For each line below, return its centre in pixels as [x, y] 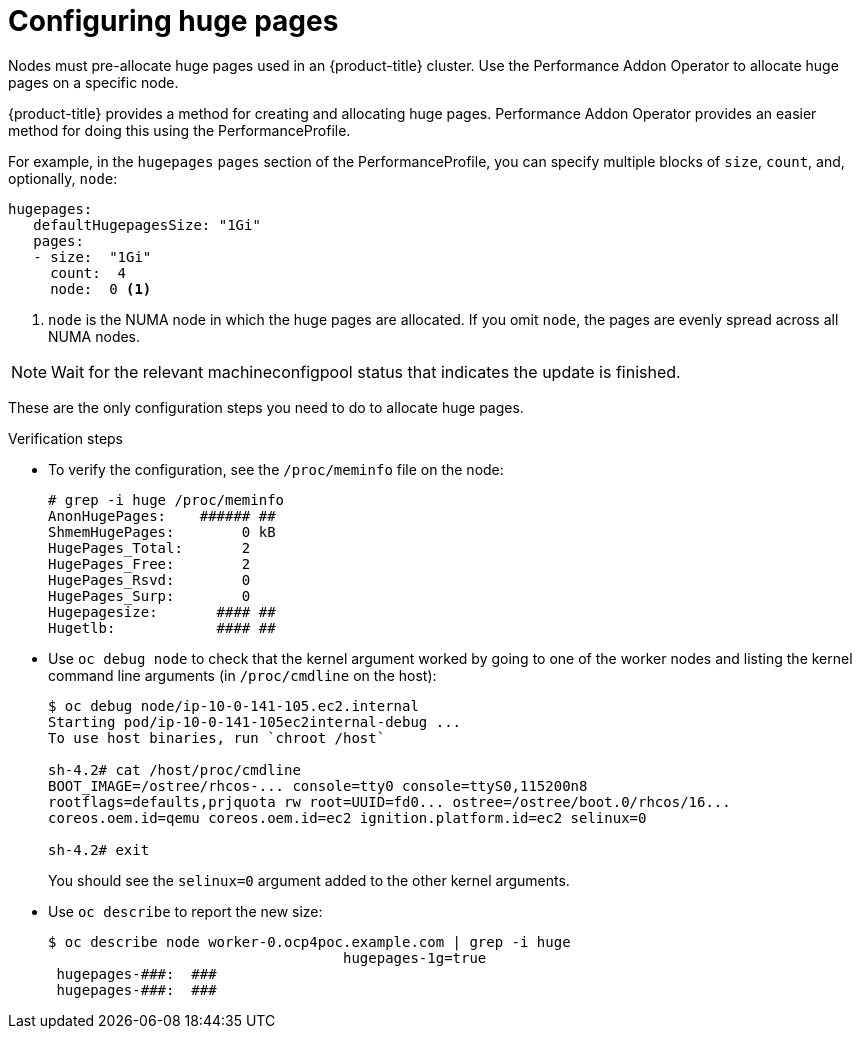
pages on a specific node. [93, 82]
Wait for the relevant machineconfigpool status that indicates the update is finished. [366, 371]
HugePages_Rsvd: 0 [149, 579]
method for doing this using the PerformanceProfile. [179, 130]
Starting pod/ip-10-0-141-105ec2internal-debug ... [255, 721]
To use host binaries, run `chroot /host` [217, 737]
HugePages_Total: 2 [149, 547]
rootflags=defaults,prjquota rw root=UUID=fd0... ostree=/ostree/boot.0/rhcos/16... [389, 801]
